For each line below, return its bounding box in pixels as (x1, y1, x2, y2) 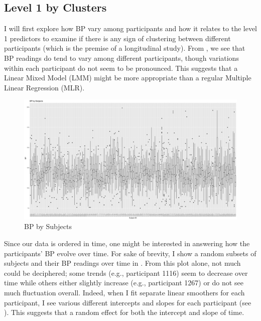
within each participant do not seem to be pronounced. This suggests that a (4, 62, 238, 73)
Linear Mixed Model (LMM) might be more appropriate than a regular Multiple (4, 72, 251, 83)
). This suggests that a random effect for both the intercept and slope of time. (4, 307, 244, 317)
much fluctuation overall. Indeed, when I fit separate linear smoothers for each (4, 287, 245, 298)
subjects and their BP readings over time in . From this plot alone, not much (4, 258, 241, 268)
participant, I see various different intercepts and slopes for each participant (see (4, 297, 251, 307)
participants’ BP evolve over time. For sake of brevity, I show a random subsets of (4, 248, 256, 258)
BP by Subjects (24, 221, 72, 232)
